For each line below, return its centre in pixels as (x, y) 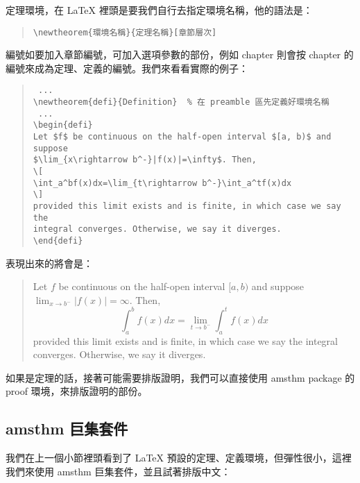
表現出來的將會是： (49, 263)
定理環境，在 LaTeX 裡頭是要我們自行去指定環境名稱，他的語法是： (159, 10)
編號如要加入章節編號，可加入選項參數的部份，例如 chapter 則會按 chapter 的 (180, 54)
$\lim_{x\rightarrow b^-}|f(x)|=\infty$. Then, (145, 160)
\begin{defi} (63, 125)
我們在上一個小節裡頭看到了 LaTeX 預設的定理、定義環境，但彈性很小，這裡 (179, 458)
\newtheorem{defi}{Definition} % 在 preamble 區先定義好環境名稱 (181, 102)
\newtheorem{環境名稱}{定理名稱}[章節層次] (125, 32)
